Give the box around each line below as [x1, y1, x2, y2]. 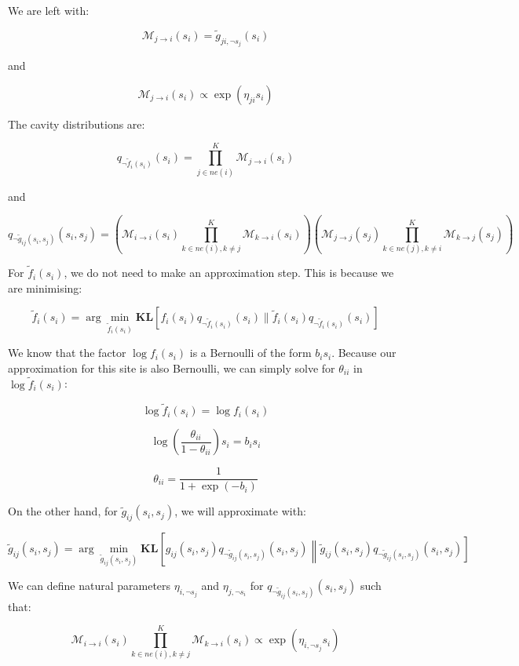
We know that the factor [8, 344, 126, 361]
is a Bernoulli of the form [189, 344, 312, 361]
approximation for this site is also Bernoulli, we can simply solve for [8, 359, 335, 376]
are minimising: [8, 279, 82, 296]
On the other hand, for [8, 503, 118, 519]
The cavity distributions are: [8, 115, 145, 132]
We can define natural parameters [8, 577, 171, 593]
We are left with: [8, 2, 90, 18]
